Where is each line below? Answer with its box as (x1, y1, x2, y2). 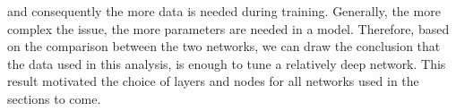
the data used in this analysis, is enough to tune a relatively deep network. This (7, 54, 446, 73)
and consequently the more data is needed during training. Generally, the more (7, 2, 441, 20)
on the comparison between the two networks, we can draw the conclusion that (7, 37, 441, 55)
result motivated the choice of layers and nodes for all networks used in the (7, 72, 419, 90)
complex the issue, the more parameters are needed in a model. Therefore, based (7, 19, 450, 38)
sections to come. (7, 89, 101, 107)
